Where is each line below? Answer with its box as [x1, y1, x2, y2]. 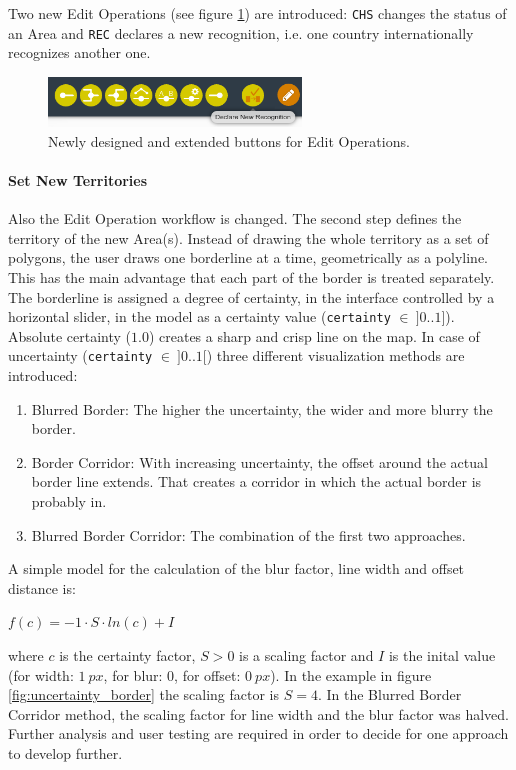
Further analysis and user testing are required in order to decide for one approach [8, 723, 509, 744]
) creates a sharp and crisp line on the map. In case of [148, 325, 480, 346]
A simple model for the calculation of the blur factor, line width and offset [8, 558, 465, 579]
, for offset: [174, 664, 241, 685]
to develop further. [8, 742, 123, 763]
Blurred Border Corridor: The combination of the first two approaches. [31, 524, 466, 545]
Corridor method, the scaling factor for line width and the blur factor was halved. [8, 703, 509, 724]
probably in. [31, 491, 107, 512]
